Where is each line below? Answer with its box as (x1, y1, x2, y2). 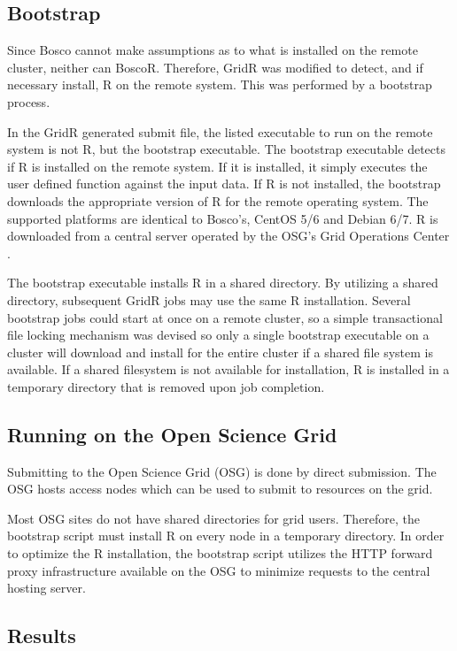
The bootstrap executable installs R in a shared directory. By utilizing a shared (7, 273, 438, 292)
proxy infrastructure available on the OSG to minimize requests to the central (7, 561, 430, 579)
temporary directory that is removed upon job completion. (7, 377, 325, 395)
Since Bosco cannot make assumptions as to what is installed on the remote (7, 41, 418, 59)
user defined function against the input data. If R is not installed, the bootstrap (7, 174, 441, 193)
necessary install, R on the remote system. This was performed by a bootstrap (7, 75, 432, 94)
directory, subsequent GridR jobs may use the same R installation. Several (7, 290, 411, 309)
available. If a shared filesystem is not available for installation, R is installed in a (7, 360, 450, 379)
